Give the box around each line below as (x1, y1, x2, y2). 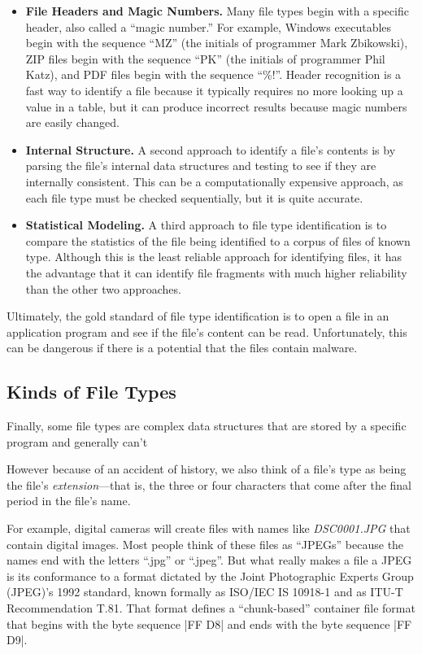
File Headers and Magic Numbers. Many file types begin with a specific (25, 2, 409, 19)
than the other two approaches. (25, 280, 181, 297)
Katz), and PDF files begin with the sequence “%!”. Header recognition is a (25, 66, 402, 83)
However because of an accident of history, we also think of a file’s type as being (7, 460, 407, 477)
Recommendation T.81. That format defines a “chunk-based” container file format (7, 599, 415, 617)
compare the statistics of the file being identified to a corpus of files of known (25, 232, 411, 249)
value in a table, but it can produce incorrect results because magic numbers (25, 98, 407, 115)
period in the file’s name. (7, 492, 131, 509)
